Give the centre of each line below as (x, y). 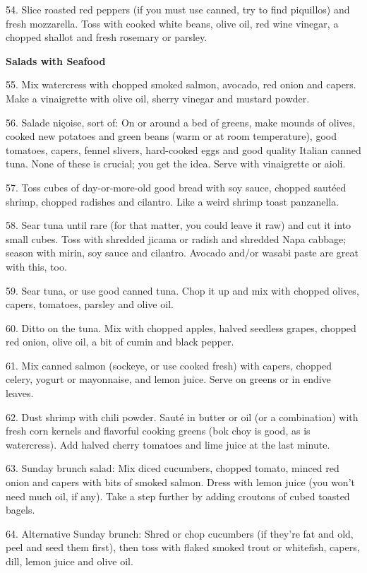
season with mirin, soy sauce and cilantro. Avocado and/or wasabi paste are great (182, 253)
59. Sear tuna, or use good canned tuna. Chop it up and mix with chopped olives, (182, 290)
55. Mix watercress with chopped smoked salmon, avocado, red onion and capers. (181, 84)
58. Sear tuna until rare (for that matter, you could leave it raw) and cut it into (179, 225)
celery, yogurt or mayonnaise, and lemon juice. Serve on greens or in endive (168, 379)
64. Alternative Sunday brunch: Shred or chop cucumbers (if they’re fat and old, (180, 533)
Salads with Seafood (56, 60)
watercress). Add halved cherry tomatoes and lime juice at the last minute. (168, 444)
